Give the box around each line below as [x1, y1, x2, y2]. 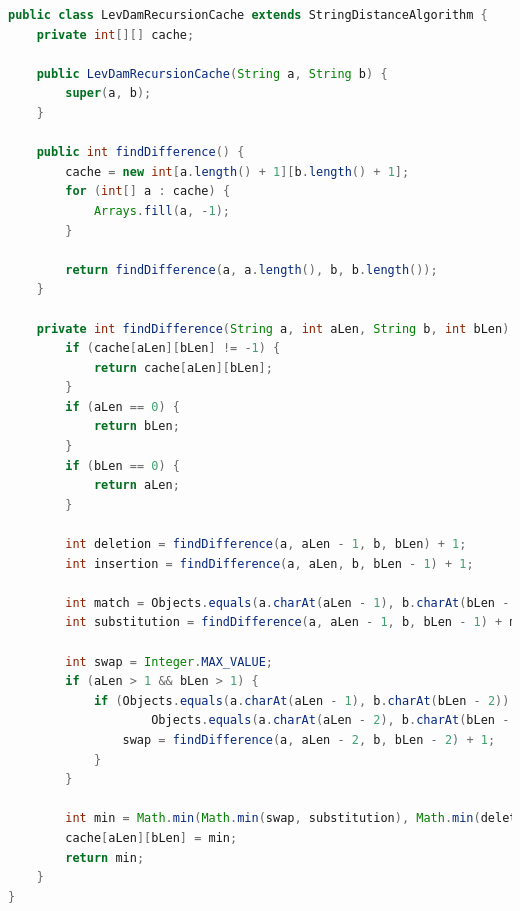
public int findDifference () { [36, 145, 245, 160]
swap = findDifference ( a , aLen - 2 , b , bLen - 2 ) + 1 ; [122, 732, 496, 747]
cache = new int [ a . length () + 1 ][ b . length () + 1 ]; [65, 164, 410, 179]
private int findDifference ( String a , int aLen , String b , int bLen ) [36, 321, 510, 336]
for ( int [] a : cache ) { [65, 184, 231, 199]
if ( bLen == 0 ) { [65, 458, 180, 473]
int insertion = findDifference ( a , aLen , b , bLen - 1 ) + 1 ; [65, 556, 474, 571]
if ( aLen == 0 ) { [65, 399, 180, 414]
